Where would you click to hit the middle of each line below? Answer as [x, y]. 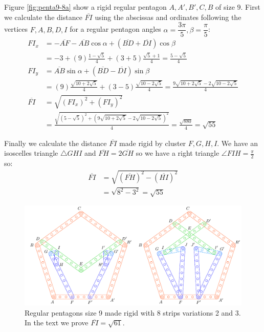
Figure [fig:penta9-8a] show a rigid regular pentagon [85, 7]
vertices [16, 29]
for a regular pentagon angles [115, 29]
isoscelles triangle [31, 153]
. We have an [238, 143]
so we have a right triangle [178, 153]
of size [225, 7]
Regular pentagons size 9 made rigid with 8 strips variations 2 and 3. [133, 312]
